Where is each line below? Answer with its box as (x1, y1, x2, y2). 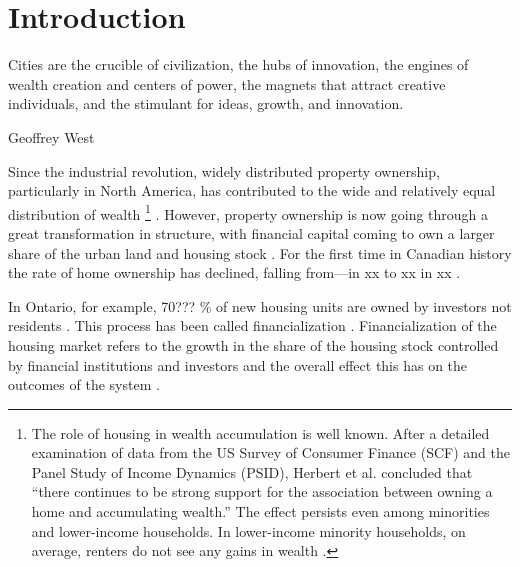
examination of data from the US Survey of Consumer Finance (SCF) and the (31, 442, 510, 463)
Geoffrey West (8, 126, 95, 147)
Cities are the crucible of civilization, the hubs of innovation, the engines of (8, 54, 469, 75)
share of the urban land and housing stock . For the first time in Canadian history (8, 242, 512, 263)
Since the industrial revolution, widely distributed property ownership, (8, 160, 440, 181)
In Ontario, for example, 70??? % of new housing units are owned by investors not (8, 295, 512, 316)
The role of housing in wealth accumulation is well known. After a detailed (31, 422, 490, 443)
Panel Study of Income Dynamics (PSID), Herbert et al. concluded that (31, 461, 473, 482)
